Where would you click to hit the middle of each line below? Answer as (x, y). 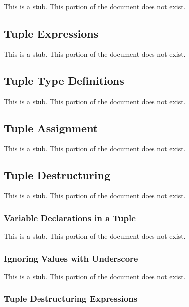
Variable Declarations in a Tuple (70, 217)
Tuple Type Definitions (64, 80)
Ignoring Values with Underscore (71, 258)
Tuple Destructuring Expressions (71, 298)
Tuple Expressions (51, 33)
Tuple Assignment (51, 128)
